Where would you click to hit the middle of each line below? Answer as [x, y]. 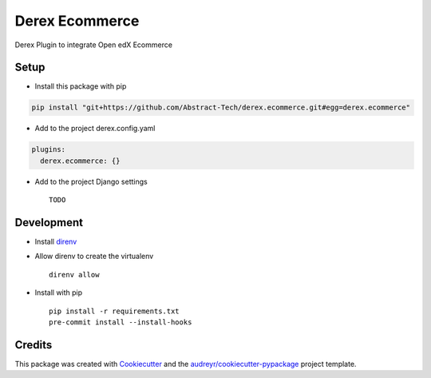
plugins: [49, 149]
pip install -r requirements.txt [114, 311]
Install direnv [56, 242]
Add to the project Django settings [91, 181]
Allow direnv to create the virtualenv [94, 257]
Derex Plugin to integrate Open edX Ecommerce [94, 45]
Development [49, 223]
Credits [34, 345]
